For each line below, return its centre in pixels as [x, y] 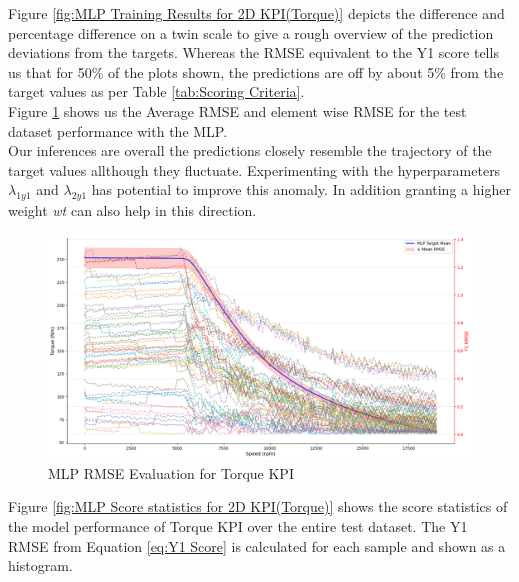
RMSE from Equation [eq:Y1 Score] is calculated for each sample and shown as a [257, 545]
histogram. [40, 565]
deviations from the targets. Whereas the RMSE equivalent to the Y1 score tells [253, 52]
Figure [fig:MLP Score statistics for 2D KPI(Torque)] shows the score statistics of [258, 506]
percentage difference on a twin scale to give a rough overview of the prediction [251, 32]
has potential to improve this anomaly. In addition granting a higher [301, 189]
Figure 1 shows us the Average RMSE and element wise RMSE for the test [237, 110]
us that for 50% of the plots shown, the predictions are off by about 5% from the [256, 71]
